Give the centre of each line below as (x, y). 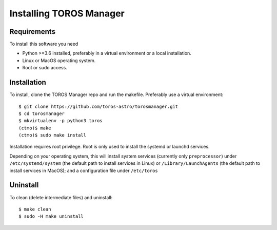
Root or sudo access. (45, 68)
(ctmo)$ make (35, 128)
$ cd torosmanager (42, 113)
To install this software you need (44, 44)
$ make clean (35, 209)
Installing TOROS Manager (67, 13)
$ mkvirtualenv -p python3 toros (61, 121)
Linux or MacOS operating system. (59, 60)
